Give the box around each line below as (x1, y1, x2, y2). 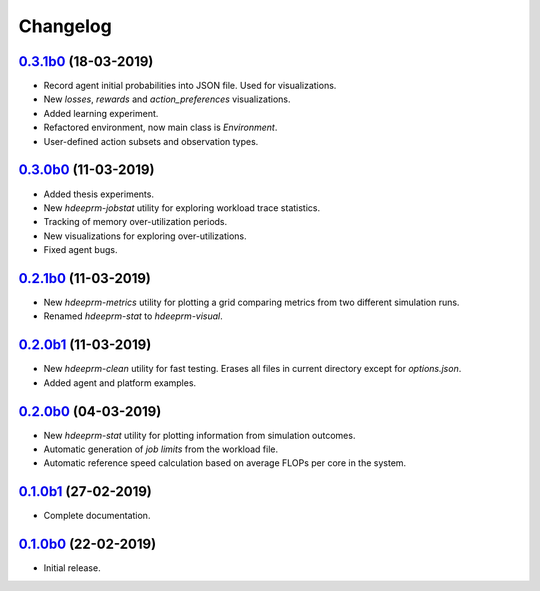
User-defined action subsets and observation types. (43, 135, 259, 147)
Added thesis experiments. (43, 188, 155, 200)
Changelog (18, 15, 112, 37)
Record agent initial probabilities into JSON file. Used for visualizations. (43, 80, 337, 92)
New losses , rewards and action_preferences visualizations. (43, 93, 291, 105)
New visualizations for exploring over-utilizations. (43, 230, 247, 242)
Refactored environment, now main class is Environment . (43, 121, 278, 134)
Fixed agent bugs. (43, 244, 118, 256)
